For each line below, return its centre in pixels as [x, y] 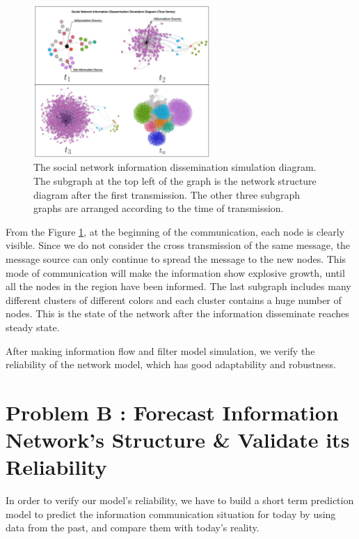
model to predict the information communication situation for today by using [171, 514]
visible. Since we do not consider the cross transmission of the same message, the [178, 245]
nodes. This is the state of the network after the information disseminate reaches [177, 313]
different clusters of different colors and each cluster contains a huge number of [174, 299]
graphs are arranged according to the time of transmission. [159, 208]
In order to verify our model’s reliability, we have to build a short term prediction [180, 500]
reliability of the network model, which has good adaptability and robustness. [171, 364]
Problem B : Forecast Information [172, 412]
